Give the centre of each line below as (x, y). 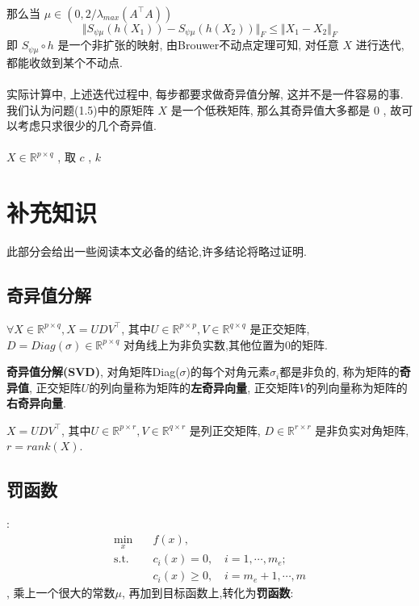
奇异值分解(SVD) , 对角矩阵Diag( (93, 372)
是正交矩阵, (280, 328)
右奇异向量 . (36, 403)
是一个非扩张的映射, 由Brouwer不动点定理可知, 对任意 (198, 45)
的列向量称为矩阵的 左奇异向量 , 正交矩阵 (194, 387)
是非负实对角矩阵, (362, 430)
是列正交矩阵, (225, 430)
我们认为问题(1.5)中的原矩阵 (80, 109)
